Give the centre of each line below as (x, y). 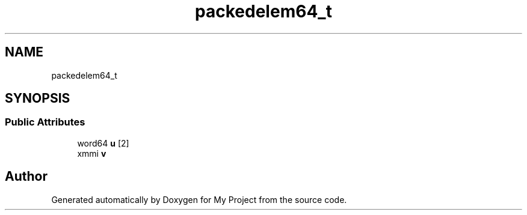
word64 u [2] (103, 143)
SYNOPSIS (38, 98)
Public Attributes (45, 122)
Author (26, 177)
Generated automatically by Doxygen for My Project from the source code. (199, 199)
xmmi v (92, 153)
